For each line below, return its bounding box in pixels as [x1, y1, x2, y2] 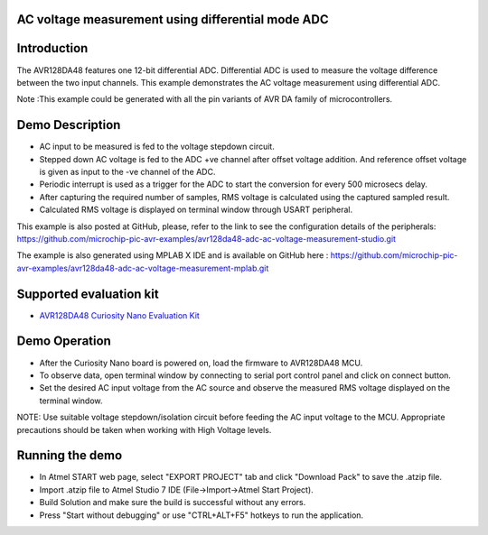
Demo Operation [16, 334, 112, 349]
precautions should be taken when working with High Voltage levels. [16, 424, 272, 435]
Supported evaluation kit [16, 286, 159, 301]
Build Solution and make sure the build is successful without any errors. [39, 497, 306, 508]
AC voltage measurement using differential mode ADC [16, 12, 329, 27]
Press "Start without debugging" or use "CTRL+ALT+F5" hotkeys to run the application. [39, 510, 364, 521]
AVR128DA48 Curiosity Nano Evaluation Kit [39, 309, 201, 320]
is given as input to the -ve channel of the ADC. [39, 167, 216, 177]
